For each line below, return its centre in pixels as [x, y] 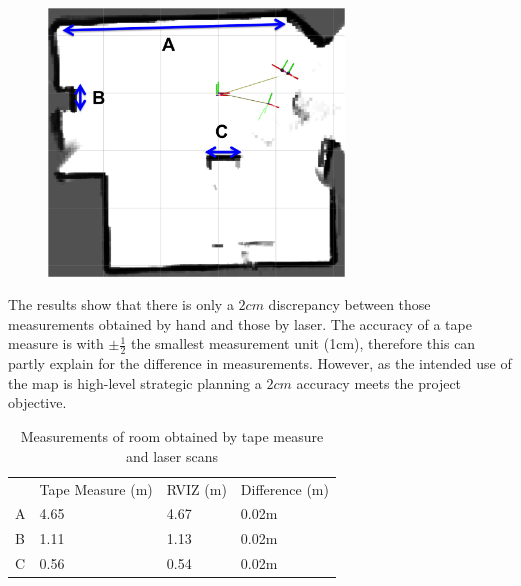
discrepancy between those [349, 304]
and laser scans [171, 455]
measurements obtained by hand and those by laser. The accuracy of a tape [240, 323]
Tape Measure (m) [96, 488]
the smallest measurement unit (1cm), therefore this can [303, 343]
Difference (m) [284, 488]
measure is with [56, 343]
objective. [37, 402]
